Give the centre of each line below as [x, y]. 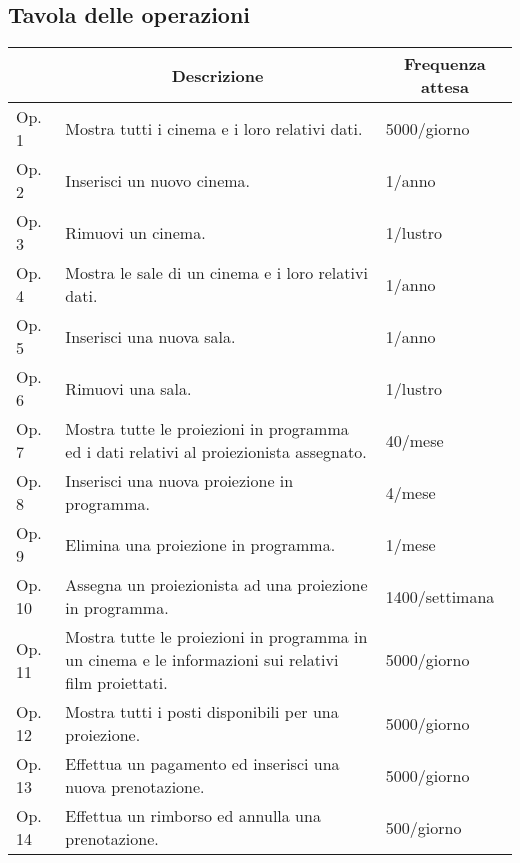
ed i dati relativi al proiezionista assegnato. [216, 452]
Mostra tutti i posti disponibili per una [202, 712]
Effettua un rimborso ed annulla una [193, 816]
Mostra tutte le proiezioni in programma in [216, 637]
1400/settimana [440, 596]
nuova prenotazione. [135, 787]
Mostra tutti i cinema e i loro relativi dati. [214, 128]
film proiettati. [116, 683]
